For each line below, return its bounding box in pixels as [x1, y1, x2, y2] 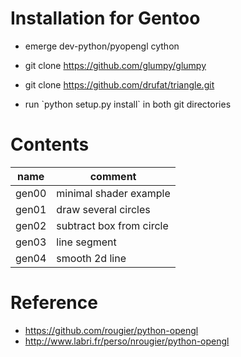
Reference [10, 292, 98, 314]
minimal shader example [56, 186, 171, 200]
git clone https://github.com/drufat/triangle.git [24, 78, 215, 91]
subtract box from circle [56, 218, 169, 232]
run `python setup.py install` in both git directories [24, 98, 232, 110]
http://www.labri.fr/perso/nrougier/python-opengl [24, 335, 230, 347]
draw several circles [56, 202, 151, 216]
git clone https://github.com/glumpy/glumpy [24, 59, 207, 71]
